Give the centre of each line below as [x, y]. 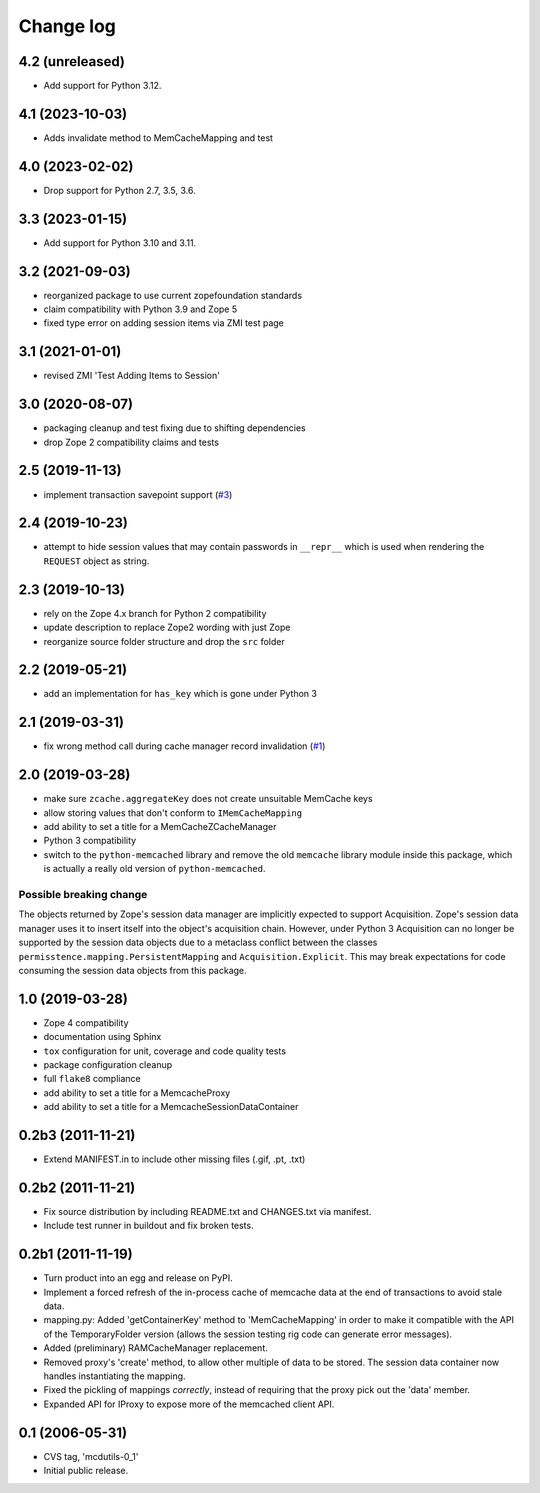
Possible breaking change [83, 894]
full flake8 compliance [92, 1079]
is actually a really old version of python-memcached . [154, 869]
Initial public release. [86, 1471]
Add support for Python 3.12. [102, 86]
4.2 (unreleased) [71, 61]
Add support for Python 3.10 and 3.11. [120, 242]
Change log [67, 26]
